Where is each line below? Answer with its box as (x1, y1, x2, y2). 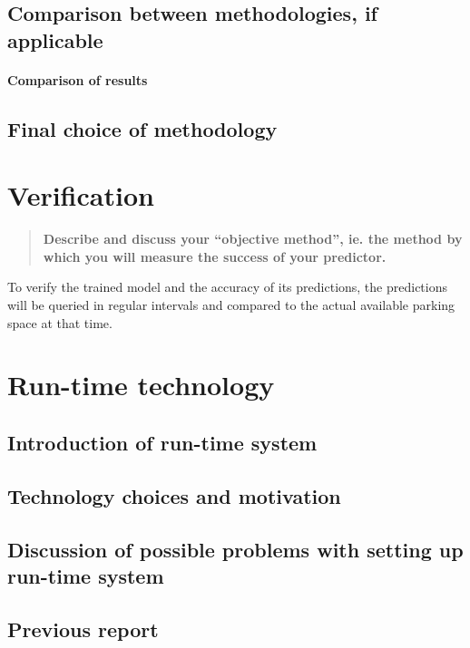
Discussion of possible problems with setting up (7, 535, 464, 563)
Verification (7, 177, 154, 214)
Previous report (7, 614, 159, 643)
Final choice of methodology (7, 114, 278, 142)
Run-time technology (7, 366, 275, 403)
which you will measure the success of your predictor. (43, 247, 387, 266)
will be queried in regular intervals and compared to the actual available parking (7, 295, 455, 314)
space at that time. (7, 313, 113, 332)
